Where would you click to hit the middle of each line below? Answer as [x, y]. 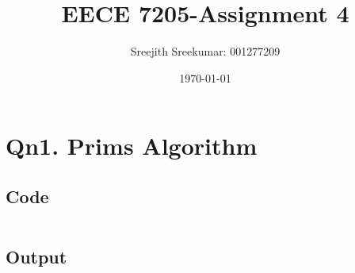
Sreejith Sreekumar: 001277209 [205, 51]
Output [36, 257]
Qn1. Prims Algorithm [132, 146]
